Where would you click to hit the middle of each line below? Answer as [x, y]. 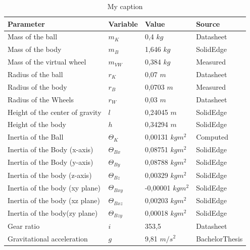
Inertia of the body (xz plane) [54, 200]
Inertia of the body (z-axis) [50, 175]
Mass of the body [35, 49]
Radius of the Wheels [41, 99]
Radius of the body [37, 86]
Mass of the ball [33, 37]
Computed [212, 137]
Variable [123, 23]
